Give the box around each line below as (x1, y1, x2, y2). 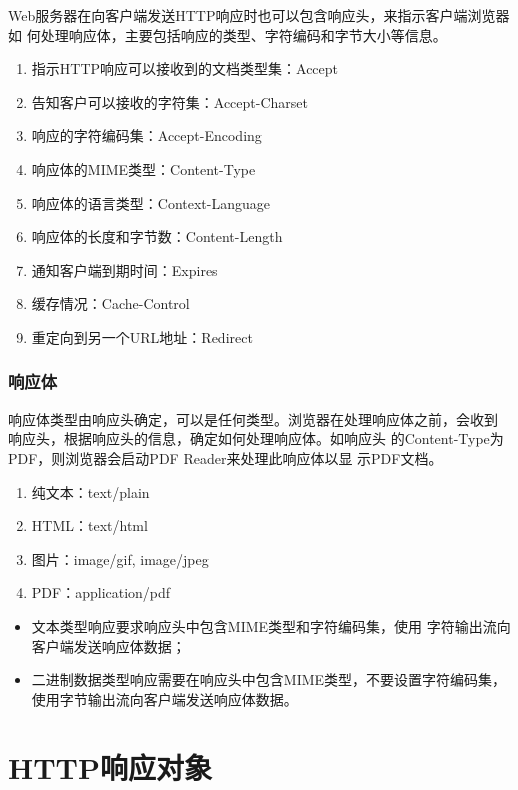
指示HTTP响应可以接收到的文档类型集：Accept (31, 58, 339, 79)
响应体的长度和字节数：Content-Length (31, 226, 283, 247)
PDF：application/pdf (31, 582, 171, 603)
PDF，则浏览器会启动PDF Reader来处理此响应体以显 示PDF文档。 (8, 447, 443, 468)
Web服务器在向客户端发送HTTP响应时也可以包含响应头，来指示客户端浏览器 (8, 5, 510, 25)
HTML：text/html (31, 515, 148, 536)
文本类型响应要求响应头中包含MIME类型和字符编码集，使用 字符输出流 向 (31, 615, 511, 636)
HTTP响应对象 (8, 747, 213, 788)
